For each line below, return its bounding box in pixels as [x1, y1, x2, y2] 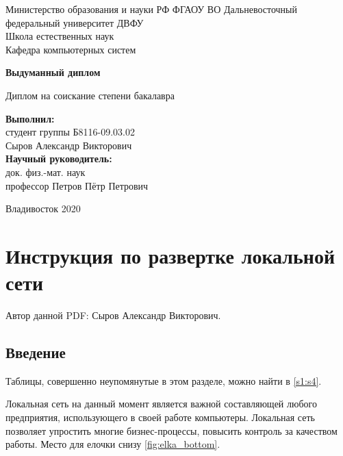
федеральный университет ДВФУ [5, 15, 144, 29]
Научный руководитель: [5, 151, 112, 166]
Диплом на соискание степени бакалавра [5, 88, 175, 102]
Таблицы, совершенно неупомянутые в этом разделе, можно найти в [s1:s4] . [5, 373, 322, 388]
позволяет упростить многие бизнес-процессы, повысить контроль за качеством [5, 423, 338, 438]
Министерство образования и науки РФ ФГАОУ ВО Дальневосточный [5, 2, 297, 16]
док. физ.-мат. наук [5, 164, 86, 179]
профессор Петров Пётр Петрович [5, 178, 149, 192]
